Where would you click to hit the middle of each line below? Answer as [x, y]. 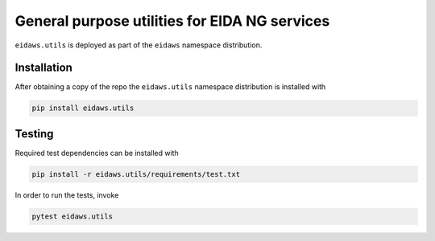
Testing [34, 134]
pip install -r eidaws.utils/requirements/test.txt [136, 174]
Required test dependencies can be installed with [97, 153]
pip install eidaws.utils [83, 108]
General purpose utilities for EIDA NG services [172, 21]
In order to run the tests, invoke [67, 195]
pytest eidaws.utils [72, 216]
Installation [43, 68]
